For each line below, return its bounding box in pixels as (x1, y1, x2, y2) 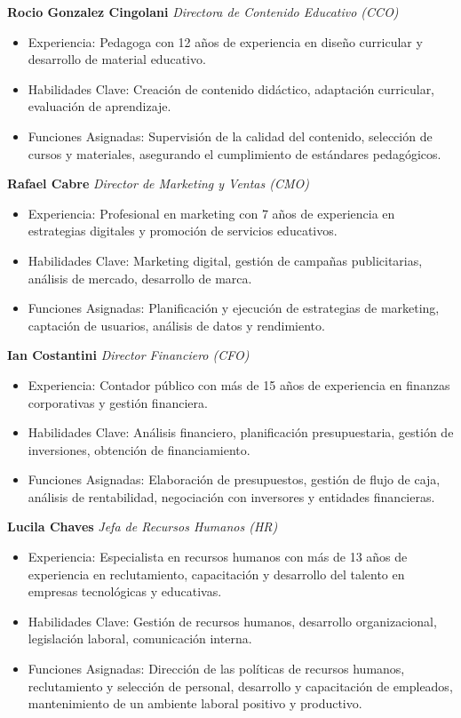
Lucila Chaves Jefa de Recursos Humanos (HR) (7, 517, 278, 536)
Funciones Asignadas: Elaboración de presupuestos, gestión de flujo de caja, (28, 470, 441, 489)
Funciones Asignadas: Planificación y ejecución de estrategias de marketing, (28, 299, 440, 317)
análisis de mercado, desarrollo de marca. (28, 268, 252, 287)
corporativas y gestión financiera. (28, 393, 208, 411)
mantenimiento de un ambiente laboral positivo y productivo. (28, 694, 362, 713)
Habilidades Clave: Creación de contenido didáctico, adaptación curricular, (28, 79, 435, 98)
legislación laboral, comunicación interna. (28, 629, 252, 648)
